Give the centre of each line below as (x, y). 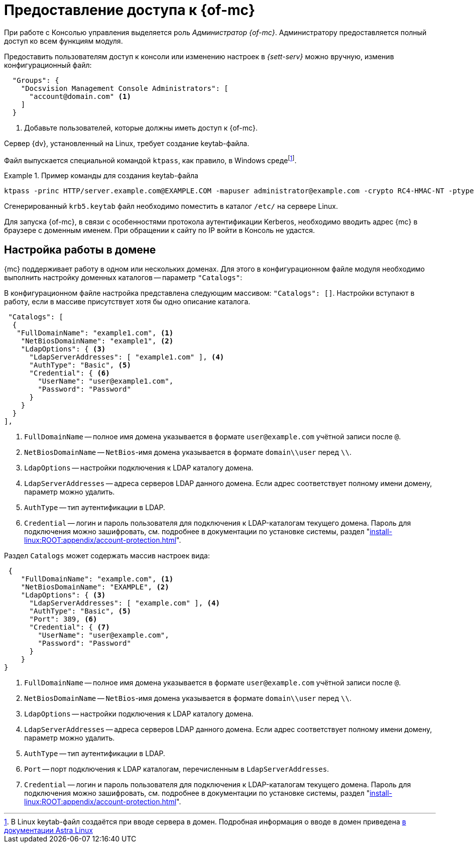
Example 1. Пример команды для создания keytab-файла (101, 176)
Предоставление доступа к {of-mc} (130, 10)
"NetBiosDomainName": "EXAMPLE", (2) (95, 587)
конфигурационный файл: (48, 65)
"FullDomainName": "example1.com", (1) (95, 333)
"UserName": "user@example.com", (103, 635)
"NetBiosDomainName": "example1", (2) (97, 341)
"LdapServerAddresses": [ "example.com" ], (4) (125, 603)
